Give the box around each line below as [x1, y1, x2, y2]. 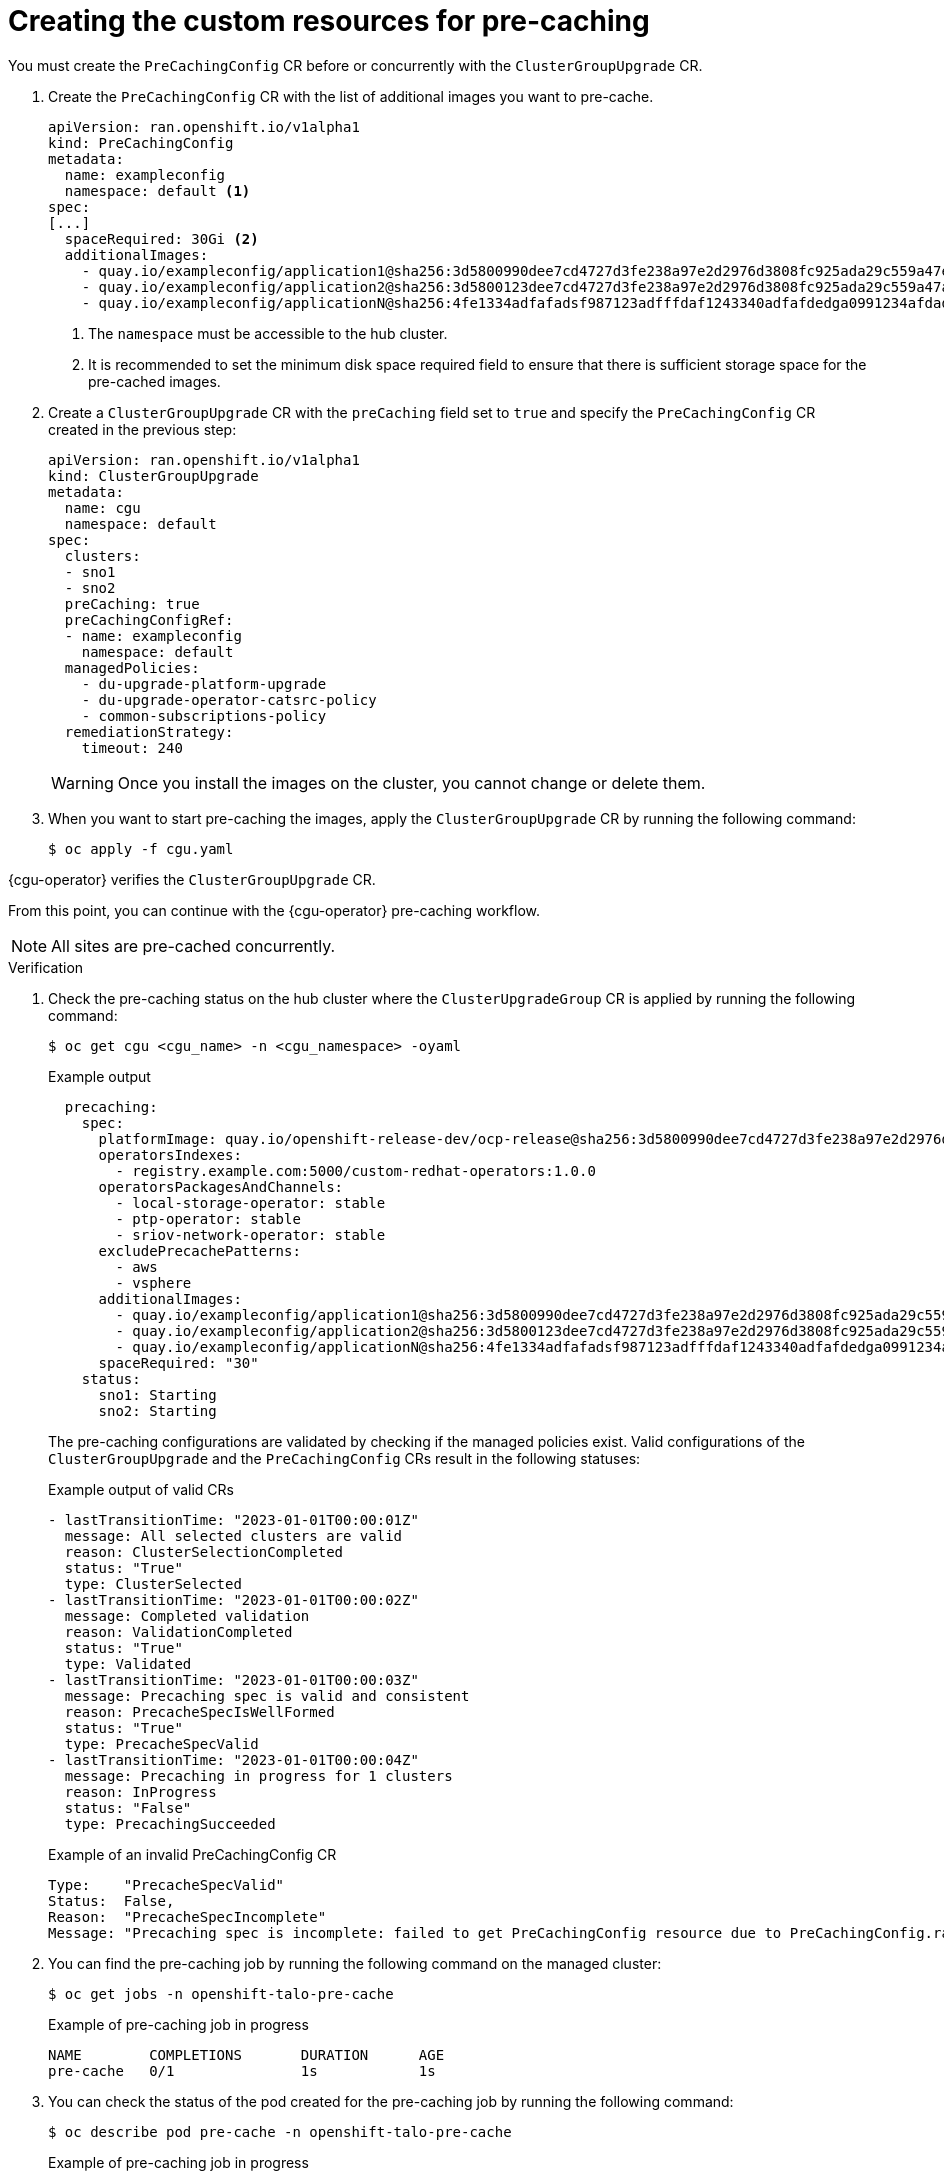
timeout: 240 [81, 739, 183, 756]
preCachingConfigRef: [64, 611, 234, 628]
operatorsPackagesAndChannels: [98, 1178, 344, 1195]
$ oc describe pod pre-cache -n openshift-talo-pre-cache [48, 2123, 512, 2140]
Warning [51, 772, 114, 793]
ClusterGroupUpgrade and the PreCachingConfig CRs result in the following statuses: [48, 1449, 641, 1467]
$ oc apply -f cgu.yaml [48, 840, 234, 857]
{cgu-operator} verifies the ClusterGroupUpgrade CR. [8, 870, 376, 888]
